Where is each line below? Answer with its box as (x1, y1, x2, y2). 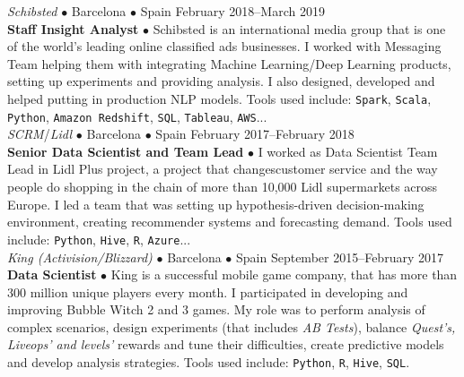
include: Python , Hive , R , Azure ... (7, 229, 191, 248)
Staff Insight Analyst (7, 19, 139, 38)
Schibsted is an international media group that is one (153, 19, 446, 38)
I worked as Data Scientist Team (258, 141, 438, 160)
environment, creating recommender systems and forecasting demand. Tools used (7, 212, 452, 231)
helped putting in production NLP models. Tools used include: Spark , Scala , (7, 89, 432, 107)
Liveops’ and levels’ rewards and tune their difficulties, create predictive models (7, 335, 444, 354)
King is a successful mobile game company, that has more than (110, 265, 458, 284)
